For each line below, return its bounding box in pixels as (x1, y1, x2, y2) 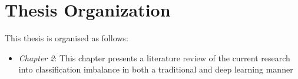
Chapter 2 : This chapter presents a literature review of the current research (18, 51, 290, 64)
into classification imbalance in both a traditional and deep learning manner (18, 63, 293, 75)
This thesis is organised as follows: (5, 32, 128, 44)
